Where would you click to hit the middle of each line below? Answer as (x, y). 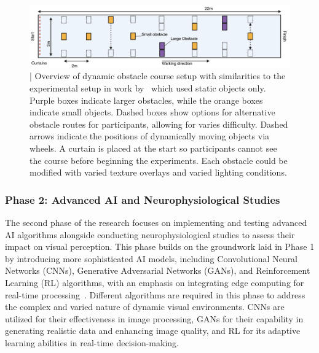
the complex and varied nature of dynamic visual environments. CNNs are (145, 307)
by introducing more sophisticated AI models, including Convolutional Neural (152, 258)
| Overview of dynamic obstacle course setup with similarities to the (158, 76)
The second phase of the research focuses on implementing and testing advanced (156, 223)
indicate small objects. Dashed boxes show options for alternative (152, 112)
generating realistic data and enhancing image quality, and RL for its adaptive (153, 331)
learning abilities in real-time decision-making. (92, 342)
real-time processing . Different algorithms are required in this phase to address (155, 294)
